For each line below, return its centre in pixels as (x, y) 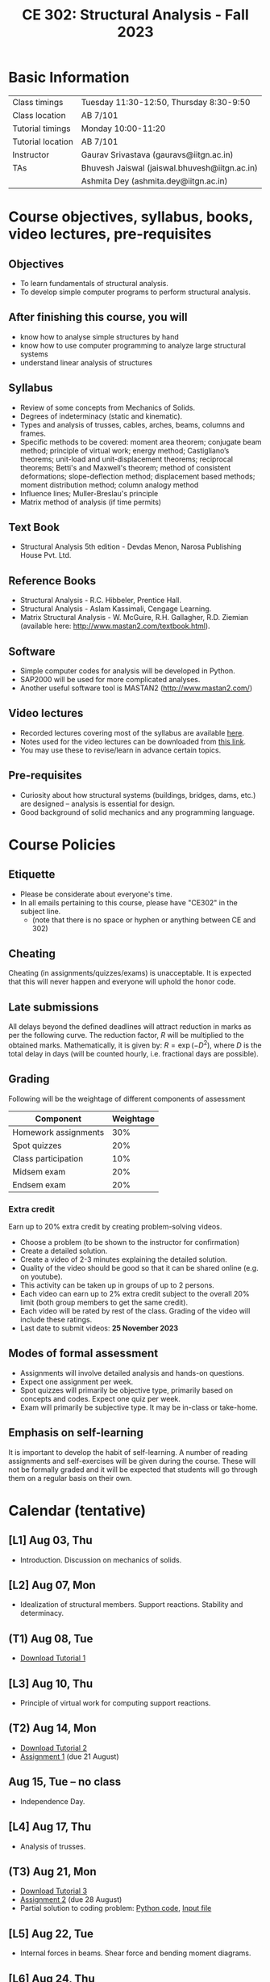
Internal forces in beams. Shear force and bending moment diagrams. (135, 1953)
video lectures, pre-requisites (110, 234)
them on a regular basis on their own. (70, 1478)
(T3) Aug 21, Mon (52, 1872)
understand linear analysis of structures (86, 362)
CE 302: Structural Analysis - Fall (135, 15)
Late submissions (54, 1007)
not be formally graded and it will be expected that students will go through (133, 1470)
